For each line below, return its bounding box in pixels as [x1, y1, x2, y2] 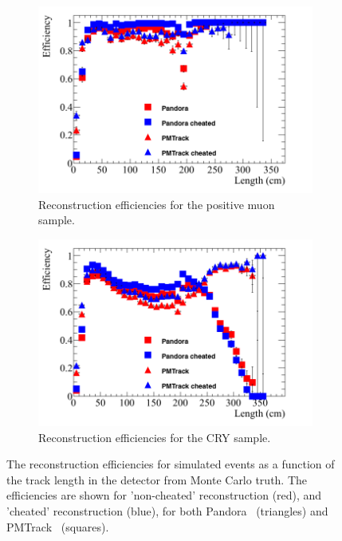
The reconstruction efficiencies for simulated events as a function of [6, 456, 335, 472]
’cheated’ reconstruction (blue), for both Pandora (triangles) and [6, 502, 328, 519]
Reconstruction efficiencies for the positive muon [38, 195, 275, 212]
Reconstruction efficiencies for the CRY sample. [38, 428, 271, 445]
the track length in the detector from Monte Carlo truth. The [6, 471, 308, 488]
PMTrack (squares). [6, 518, 109, 535]
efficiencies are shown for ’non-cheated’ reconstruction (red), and [6, 487, 322, 503]
